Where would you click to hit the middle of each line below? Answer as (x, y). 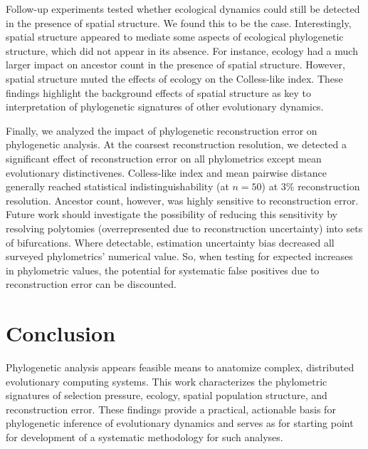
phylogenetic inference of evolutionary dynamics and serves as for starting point (180, 423)
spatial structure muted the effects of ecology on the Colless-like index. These (174, 78)
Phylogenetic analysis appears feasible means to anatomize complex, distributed (180, 367)
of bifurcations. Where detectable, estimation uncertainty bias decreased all (170, 242)
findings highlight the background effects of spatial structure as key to (159, 92)
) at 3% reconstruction (311, 186)
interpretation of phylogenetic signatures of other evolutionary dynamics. (165, 107)
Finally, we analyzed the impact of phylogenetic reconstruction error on (162, 130)
